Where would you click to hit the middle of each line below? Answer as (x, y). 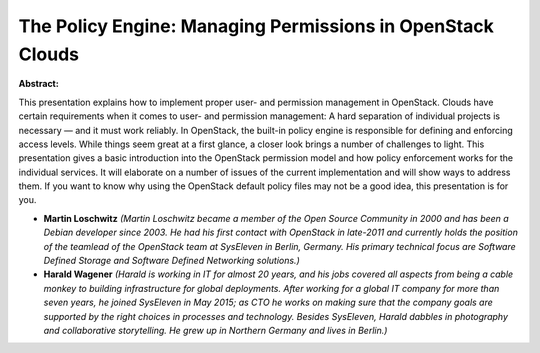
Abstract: (38, 84)
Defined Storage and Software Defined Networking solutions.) (171, 261)
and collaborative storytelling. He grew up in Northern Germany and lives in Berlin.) (215, 330)
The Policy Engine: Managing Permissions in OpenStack (256, 26)
